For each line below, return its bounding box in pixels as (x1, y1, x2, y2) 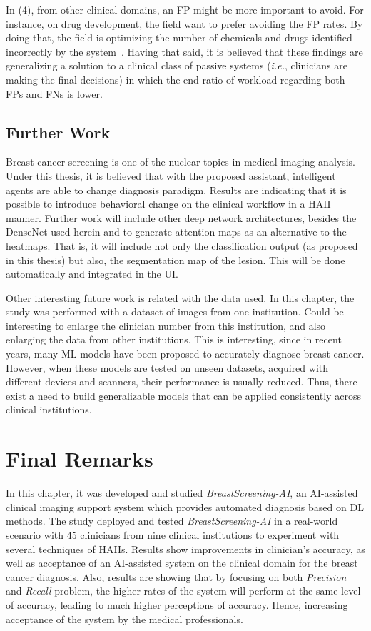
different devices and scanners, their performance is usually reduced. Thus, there (6, 374, 357, 389)
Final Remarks (6, 444, 153, 473)
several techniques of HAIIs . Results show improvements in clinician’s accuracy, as (6, 541, 365, 556)
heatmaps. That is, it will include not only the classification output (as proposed (6, 238, 358, 253)
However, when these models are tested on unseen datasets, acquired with (6, 360, 329, 375)
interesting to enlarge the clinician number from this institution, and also (6, 318, 326, 333)
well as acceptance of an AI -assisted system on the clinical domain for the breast (6, 555, 358, 570)
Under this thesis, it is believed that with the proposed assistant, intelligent (6, 168, 336, 183)
